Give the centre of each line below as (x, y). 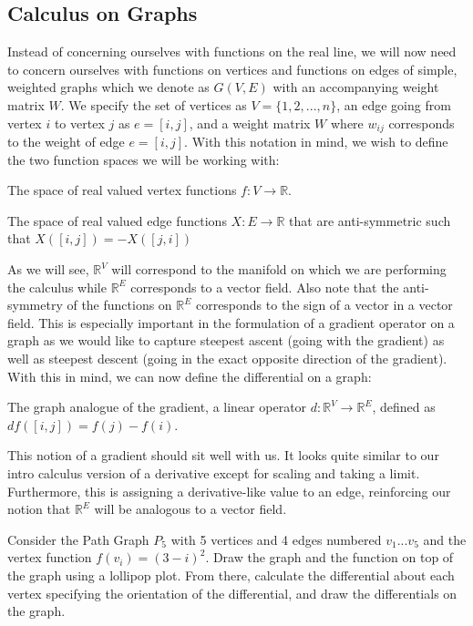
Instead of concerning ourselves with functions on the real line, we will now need (232, 51)
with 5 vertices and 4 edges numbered (276, 539)
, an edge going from (394, 104)
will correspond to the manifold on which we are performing (279, 269)
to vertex (79, 123)
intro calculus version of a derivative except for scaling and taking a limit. (214, 472)
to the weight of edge (66, 142)
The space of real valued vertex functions (122, 190)
